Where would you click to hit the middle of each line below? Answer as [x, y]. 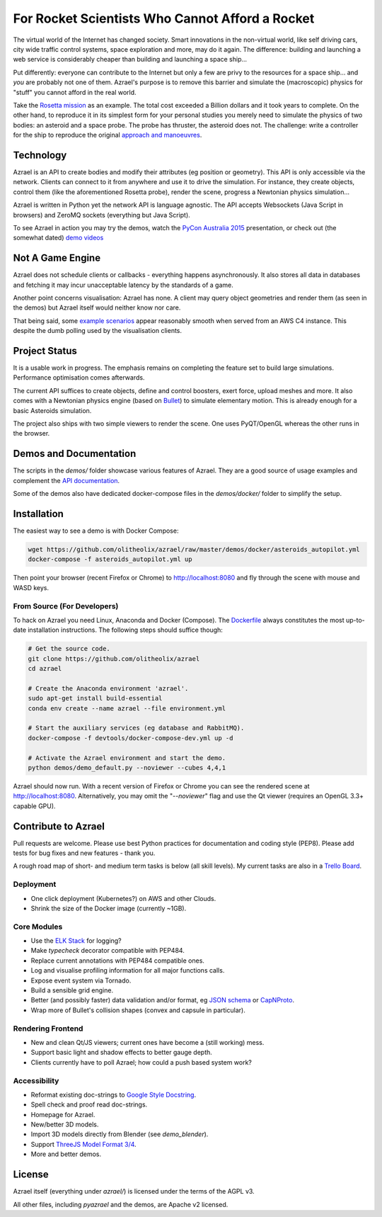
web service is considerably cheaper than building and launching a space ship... [130, 60]
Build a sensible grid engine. [72, 990]
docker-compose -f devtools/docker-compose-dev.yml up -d [131, 738]
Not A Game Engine [57, 258]
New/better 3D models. [65, 1125]
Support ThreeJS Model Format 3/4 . [84, 1144]
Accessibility [36, 1080]
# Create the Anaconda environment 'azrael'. [108, 688]
